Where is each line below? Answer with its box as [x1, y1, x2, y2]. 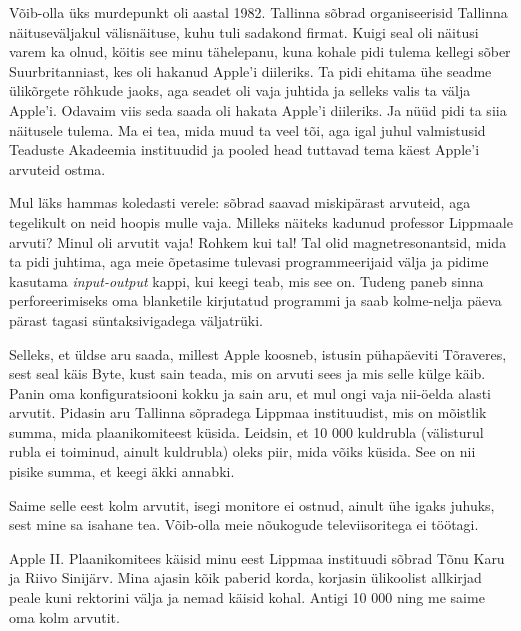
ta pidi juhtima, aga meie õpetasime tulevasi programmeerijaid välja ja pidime [9, 251, 489, 272]
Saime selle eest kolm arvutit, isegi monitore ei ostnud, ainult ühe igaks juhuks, [9, 494, 495, 515]
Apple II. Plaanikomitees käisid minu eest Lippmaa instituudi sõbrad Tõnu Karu [9, 547, 505, 568]
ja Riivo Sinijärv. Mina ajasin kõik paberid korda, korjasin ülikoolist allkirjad [9, 567, 482, 588]
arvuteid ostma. [9, 158, 106, 179]
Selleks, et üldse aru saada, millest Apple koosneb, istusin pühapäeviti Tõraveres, [9, 343, 507, 364]
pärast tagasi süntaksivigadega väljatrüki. [9, 309, 263, 330]
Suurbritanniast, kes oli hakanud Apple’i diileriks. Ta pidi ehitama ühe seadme [9, 60, 492, 81]
